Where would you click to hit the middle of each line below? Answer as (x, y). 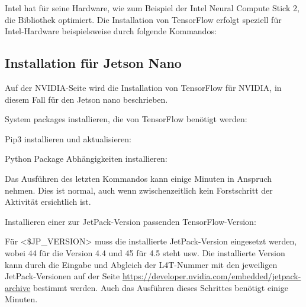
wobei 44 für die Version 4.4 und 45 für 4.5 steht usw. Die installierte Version (145, 252)
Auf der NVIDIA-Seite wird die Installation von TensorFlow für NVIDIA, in (143, 87)
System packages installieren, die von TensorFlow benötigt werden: (126, 119)
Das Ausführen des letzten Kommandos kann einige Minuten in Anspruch (138, 178)
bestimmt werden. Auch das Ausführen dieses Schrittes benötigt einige (160, 287)
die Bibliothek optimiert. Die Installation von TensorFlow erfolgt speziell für (143, 19)
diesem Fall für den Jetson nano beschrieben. (86, 99)
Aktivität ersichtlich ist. (48, 202)
